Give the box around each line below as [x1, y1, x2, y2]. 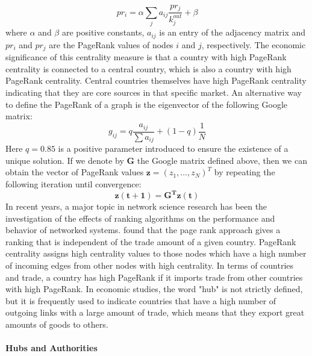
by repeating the [214, 166, 275, 178]
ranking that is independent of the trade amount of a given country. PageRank [5, 235, 296, 248]
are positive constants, [61, 26, 145, 39]
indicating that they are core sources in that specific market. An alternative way [5, 86, 302, 98]
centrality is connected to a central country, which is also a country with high [5, 62, 292, 75]
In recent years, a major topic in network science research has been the [5, 200, 267, 213]
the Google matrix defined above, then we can [137, 154, 307, 166]
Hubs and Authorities [5, 342, 98, 354]
